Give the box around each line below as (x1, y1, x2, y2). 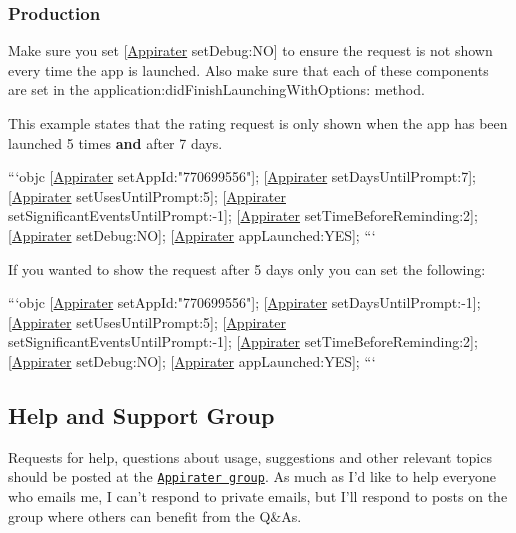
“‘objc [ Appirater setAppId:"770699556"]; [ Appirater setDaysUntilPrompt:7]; (8, 166, 476, 187)
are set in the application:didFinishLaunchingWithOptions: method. (8, 79, 425, 100)
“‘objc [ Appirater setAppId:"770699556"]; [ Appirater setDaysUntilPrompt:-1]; (8, 292, 481, 313)
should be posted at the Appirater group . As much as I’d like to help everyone (8, 466, 497, 487)
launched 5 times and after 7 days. (8, 132, 223, 153)
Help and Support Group (8, 399, 275, 430)
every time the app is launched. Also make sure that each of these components (8, 59, 489, 80)
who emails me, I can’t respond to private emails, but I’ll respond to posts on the (8, 485, 508, 506)
